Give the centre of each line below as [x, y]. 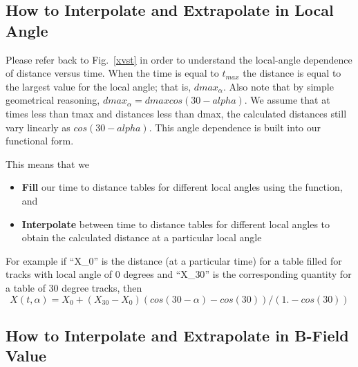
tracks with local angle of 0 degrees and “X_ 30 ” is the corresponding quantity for [179, 274]
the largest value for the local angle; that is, [98, 86]
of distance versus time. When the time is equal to [112, 73]
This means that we [48, 163]
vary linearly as [38, 127]
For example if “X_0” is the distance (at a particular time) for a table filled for [174, 260]
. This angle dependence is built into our [235, 127]
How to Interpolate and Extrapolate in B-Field [177, 335]
